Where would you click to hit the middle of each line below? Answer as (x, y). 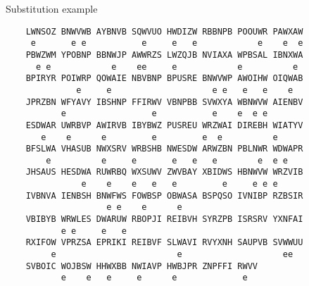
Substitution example (52, 8)
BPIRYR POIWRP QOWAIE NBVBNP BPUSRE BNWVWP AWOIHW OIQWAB (164, 79)
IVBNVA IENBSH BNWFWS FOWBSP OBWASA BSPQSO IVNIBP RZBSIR (164, 195)
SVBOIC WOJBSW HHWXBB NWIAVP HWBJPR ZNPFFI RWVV (141, 266)
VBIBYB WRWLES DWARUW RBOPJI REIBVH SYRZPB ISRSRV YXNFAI (164, 219)
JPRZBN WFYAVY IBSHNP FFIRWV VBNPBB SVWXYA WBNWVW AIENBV (164, 102)
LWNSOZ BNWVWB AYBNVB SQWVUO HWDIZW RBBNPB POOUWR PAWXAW (164, 31)
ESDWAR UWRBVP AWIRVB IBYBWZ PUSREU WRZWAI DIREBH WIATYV (164, 125)
